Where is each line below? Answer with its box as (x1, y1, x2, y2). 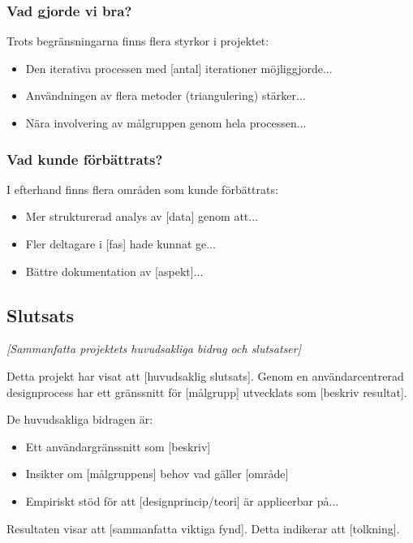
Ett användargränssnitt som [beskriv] (25, 437, 211, 455)
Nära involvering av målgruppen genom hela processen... (25, 114, 307, 131)
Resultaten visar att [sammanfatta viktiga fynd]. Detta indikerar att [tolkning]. (6, 519, 400, 537)
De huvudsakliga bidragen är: (6, 411, 153, 428)
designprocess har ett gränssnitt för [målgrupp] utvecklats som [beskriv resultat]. (6, 383, 407, 400)
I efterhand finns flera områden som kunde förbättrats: (6, 180, 278, 197)
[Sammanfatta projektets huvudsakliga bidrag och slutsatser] (6, 340, 302, 357)
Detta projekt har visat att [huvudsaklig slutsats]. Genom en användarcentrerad (6, 367, 404, 384)
